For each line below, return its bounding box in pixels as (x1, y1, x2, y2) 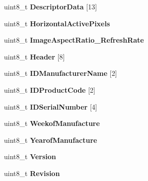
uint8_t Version (4, 151, 56, 162)
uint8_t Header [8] (4, 51, 65, 61)
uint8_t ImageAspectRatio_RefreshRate (4, 35, 144, 45)
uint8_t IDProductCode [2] (4, 84, 95, 95)
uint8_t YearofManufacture (4, 134, 97, 145)
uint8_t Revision (4, 168, 60, 178)
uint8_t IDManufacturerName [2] (4, 68, 117, 78)
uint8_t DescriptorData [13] (4, 1, 97, 11)
